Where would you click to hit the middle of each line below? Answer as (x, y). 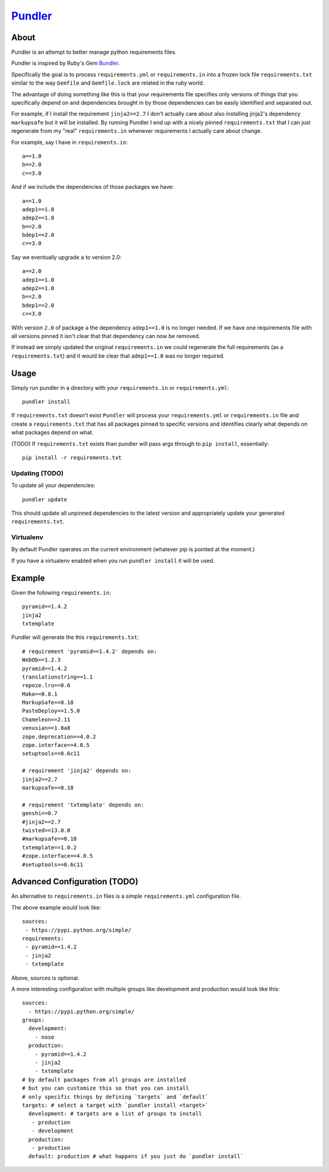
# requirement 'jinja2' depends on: (77, 771)
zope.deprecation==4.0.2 (59, 736)
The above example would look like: (56, 907)
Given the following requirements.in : (61, 592)
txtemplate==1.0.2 (50, 847)
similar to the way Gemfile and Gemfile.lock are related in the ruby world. (108, 83)
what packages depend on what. (52, 432)
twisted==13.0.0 (46, 830)
